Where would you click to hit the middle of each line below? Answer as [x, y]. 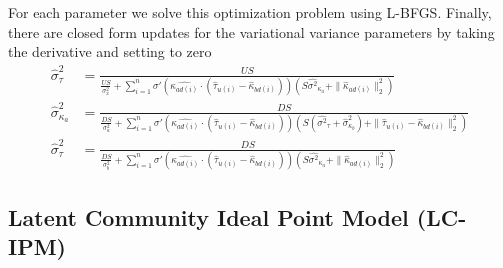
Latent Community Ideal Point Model [208, 216]
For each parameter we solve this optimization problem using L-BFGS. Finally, [250, 12]
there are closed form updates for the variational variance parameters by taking [251, 31]
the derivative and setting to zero [110, 51]
